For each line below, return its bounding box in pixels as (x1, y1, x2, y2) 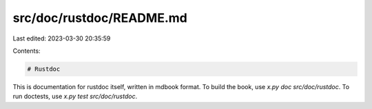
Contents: (12, 47, 41, 55)
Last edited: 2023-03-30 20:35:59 (12, 34, 111, 43)
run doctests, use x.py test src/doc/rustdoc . (12, 93, 138, 101)
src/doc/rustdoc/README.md (12, 10, 187, 25)
